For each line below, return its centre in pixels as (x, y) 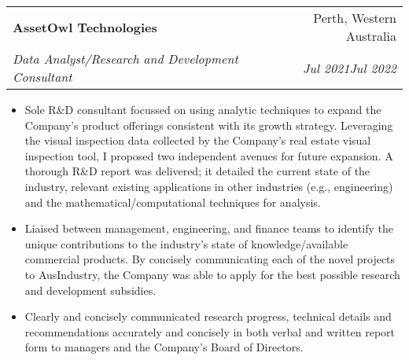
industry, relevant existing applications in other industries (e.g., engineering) (209, 186)
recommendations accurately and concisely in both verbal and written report (210, 331)
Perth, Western (355, 18)
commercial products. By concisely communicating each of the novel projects (210, 259)
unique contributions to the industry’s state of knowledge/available (186, 243)
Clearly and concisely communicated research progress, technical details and (208, 316)
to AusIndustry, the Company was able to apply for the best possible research (212, 274)
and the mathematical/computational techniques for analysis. (173, 202)
